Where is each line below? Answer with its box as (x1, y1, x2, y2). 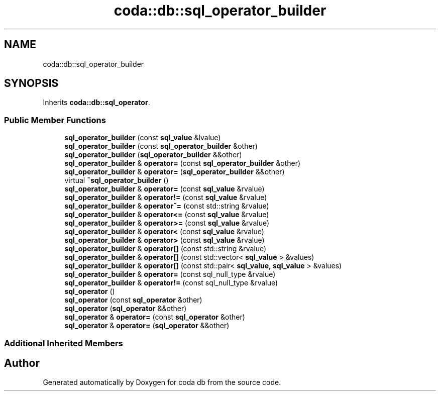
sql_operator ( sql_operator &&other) (64, 304, 187, 313)
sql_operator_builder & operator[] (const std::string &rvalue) (64, 244, 267, 253)
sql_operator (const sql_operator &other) (64, 295, 202, 305)
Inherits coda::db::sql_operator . (43, 98, 150, 107)
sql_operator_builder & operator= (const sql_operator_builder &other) (64, 159, 301, 168)
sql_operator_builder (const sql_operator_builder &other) (64, 142, 258, 151)
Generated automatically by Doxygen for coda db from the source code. (43, 378, 281, 387)
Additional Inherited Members (4, 338, 123, 348)
